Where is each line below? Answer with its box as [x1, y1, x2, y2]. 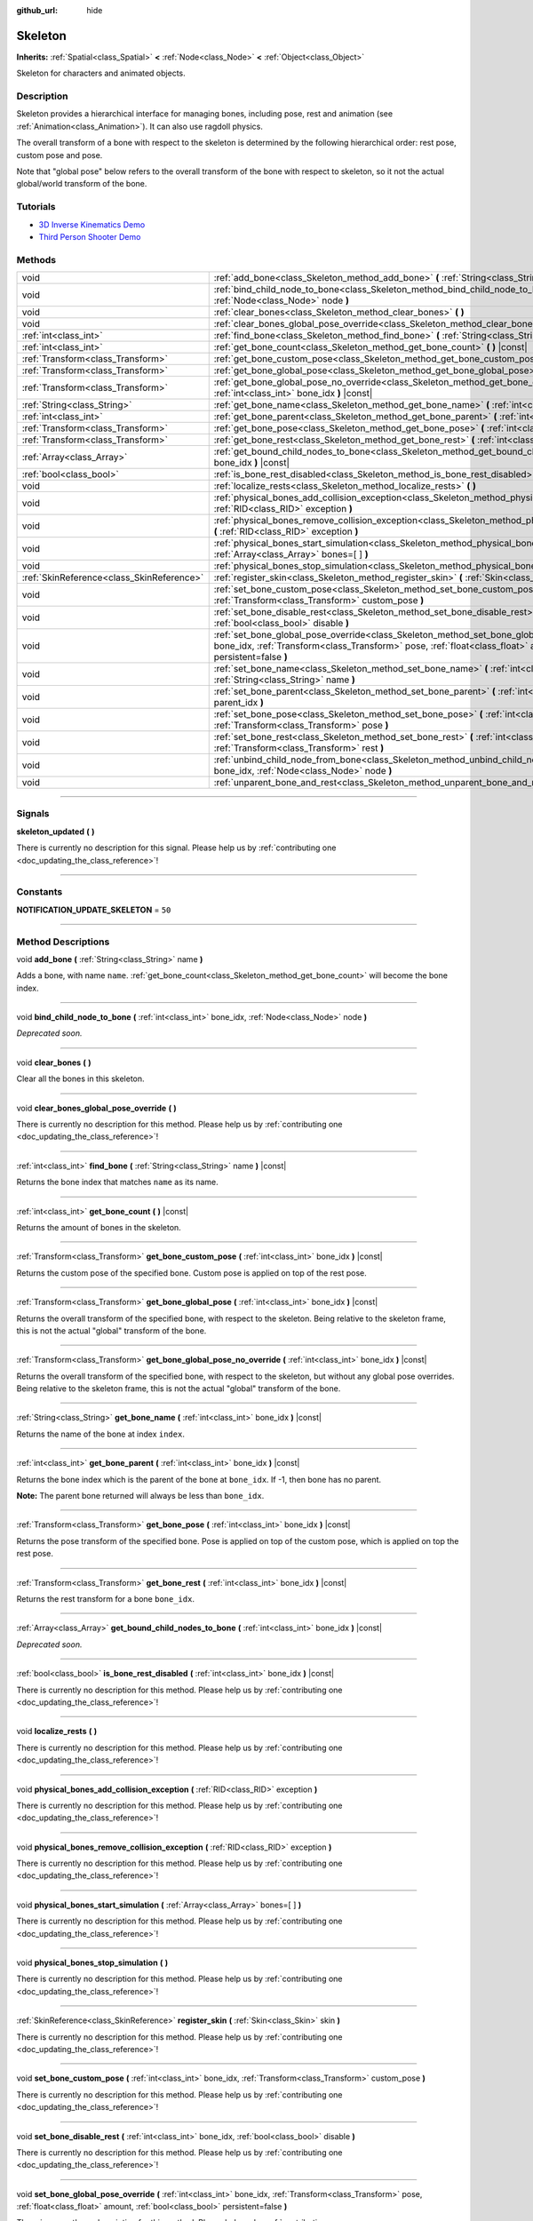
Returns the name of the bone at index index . [16, 1429, 186, 1439]
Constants [16, 886, 63, 898]
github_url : [16, 5, 58, 15]
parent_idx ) [213, 697, 264, 709]
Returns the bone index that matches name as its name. [16, 1177, 219, 1188]
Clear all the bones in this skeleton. [16, 1073, 146, 1084]
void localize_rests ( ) [16, 1726, 98, 1737]
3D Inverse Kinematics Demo [38, 219, 146, 230]
